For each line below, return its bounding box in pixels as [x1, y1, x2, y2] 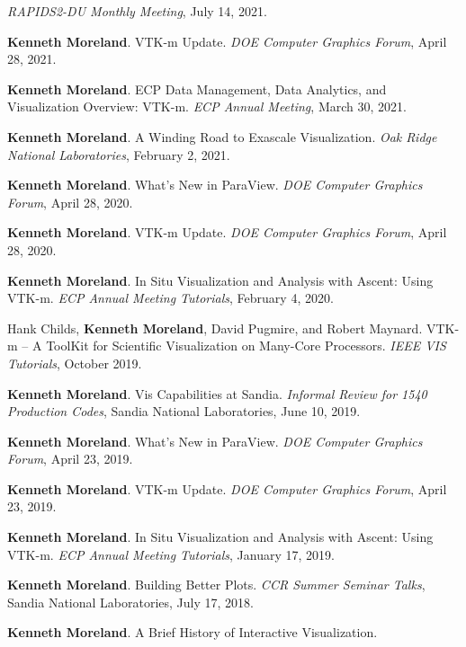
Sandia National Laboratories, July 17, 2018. [7, 592, 254, 611]
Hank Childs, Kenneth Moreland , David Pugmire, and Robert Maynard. [7, 318, 423, 337]
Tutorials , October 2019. [7, 353, 142, 372]
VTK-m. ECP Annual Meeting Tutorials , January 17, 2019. [7, 545, 335, 563]
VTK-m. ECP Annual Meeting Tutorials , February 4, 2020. [7, 288, 334, 307]
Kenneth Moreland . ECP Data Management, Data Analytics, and [7, 79, 387, 98]
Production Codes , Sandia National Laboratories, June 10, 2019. [7, 402, 361, 421]
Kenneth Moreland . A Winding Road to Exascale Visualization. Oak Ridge [7, 127, 437, 146]
